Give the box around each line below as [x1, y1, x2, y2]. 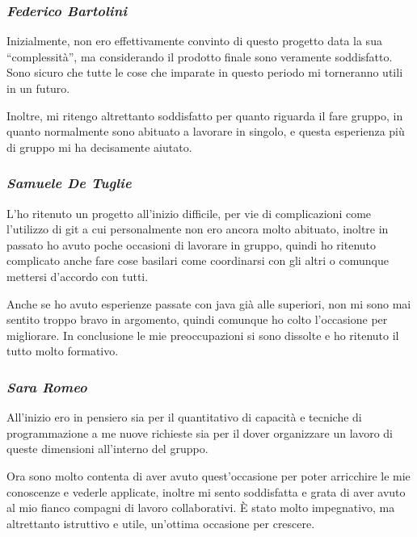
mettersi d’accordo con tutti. [6, 267, 149, 284]
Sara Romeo [6, 376, 87, 396]
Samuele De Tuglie [6, 173, 132, 193]
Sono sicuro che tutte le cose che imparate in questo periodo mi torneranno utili [6, 64, 403, 81]
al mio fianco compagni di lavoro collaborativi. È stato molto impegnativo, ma [6, 499, 395, 516]
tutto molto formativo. [6, 342, 119, 359]
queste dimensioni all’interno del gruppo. [6, 440, 208, 457]
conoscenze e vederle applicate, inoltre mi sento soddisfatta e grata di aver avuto [6, 483, 406, 500]
